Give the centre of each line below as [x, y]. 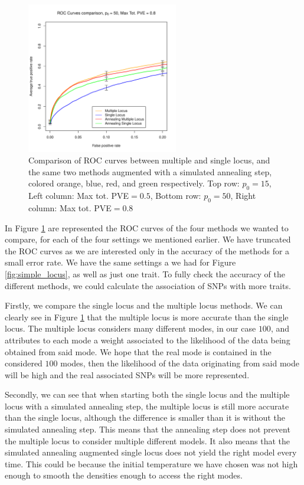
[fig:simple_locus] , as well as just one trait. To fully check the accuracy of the [145, 273]
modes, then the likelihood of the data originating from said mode [180, 363]
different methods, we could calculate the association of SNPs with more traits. [148, 285]
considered [24, 363]
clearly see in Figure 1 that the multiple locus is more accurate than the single [147, 317]
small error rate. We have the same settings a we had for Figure [120, 262]
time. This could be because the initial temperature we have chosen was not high [151, 463]
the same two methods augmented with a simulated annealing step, [150, 171]
